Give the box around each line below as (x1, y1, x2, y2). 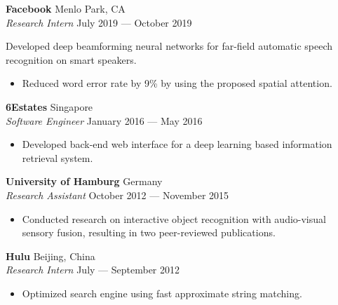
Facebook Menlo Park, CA (6, 1, 126, 15)
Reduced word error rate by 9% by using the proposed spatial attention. (22, 76, 332, 90)
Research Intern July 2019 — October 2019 (6, 15, 192, 29)
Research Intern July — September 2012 (6, 262, 180, 277)
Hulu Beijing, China (6, 248, 95, 263)
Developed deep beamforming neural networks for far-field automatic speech (6, 39, 333, 53)
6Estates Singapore (6, 99, 93, 114)
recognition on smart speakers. (6, 52, 137, 67)
